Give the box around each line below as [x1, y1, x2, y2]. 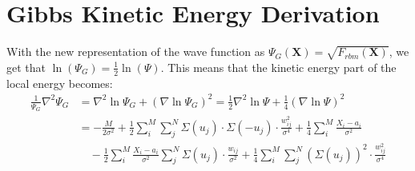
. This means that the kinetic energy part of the [160, 58, 397, 75]
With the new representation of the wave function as [6, 43, 265, 60]
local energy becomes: [6, 74, 113, 91]
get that [6, 58, 46, 75]
